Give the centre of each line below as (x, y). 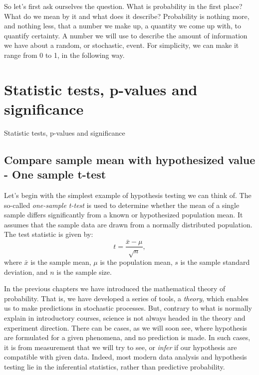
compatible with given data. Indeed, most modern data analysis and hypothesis (126, 357)
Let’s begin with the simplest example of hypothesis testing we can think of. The (128, 195)
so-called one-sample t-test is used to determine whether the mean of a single (122, 205)
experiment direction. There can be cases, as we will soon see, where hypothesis (126, 327)
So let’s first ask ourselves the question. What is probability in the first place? (123, 6)
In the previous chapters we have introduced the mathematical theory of (115, 288)
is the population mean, (136, 262)
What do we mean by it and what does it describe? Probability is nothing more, (127, 16)
